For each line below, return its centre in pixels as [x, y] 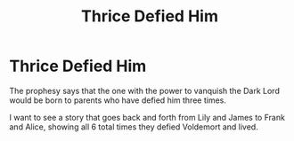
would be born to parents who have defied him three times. [118, 100]
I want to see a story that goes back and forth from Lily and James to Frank [147, 117]
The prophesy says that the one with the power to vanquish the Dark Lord [145, 90]
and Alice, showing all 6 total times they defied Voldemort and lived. [134, 127]
